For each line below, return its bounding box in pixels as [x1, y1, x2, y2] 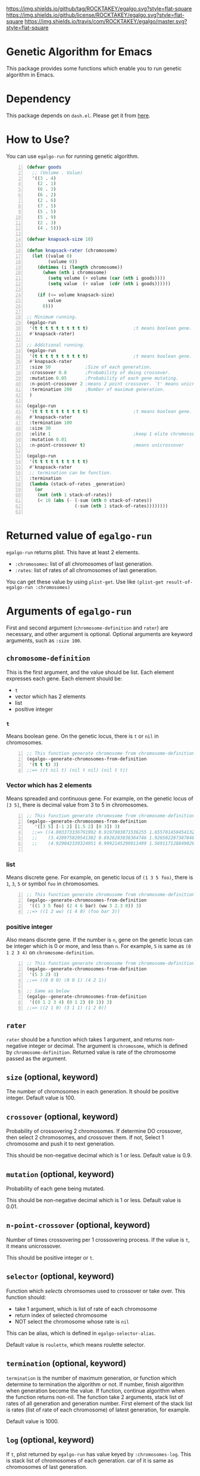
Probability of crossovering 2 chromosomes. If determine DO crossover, [6, 1127, 183, 1135]
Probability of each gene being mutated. [6, 1185, 105, 1192]
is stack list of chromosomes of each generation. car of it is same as [6, 1457, 174, 1464]
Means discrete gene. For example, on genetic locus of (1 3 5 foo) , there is [6, 874, 193, 881]
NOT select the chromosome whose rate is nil [14, 1318, 130, 1325]
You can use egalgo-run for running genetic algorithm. [6, 152, 139, 160]
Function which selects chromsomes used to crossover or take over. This [6, 1287, 186, 1294]
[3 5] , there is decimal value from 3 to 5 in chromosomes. [6, 801, 149, 808]
